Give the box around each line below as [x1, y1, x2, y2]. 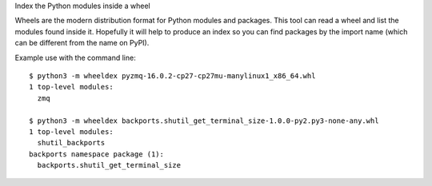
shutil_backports [37, 138, 106, 148]
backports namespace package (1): [29, 149, 164, 159]
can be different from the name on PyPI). [14, 38, 150, 48]
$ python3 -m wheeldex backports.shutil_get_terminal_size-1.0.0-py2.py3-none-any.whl [29, 116, 379, 125]
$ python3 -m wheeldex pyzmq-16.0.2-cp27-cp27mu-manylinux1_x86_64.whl [29, 71, 316, 80]
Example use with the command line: [14, 53, 136, 62]
